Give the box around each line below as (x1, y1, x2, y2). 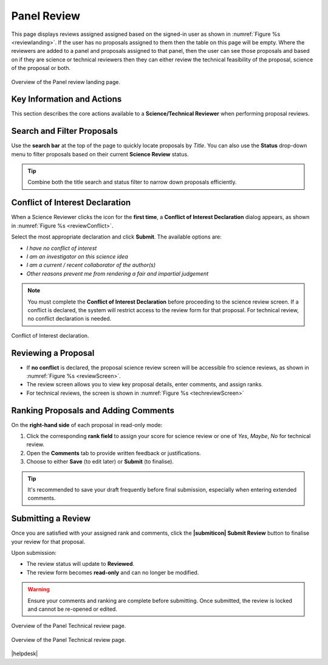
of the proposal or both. (11, 64, 71, 72)
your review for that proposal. (11, 538, 86, 545)
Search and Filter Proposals (11, 126, 118, 136)
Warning (27, 586, 50, 593)
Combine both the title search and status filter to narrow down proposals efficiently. (27, 178, 237, 186)
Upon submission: (11, 549, 57, 557)
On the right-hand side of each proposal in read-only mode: (11, 421, 163, 428)
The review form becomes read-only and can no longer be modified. (26, 569, 199, 576)
